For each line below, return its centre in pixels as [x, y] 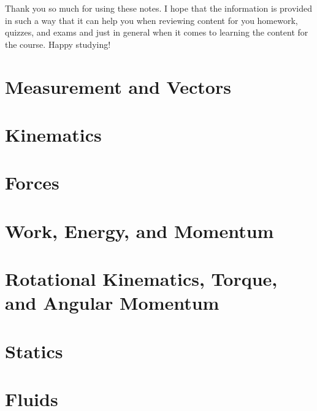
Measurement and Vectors [118, 86]
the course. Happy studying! [58, 44]
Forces [32, 182]
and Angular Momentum [112, 303]
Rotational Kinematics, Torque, [141, 279]
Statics [34, 351]
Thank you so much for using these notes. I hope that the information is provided [159, 8]
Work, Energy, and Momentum [139, 230]
